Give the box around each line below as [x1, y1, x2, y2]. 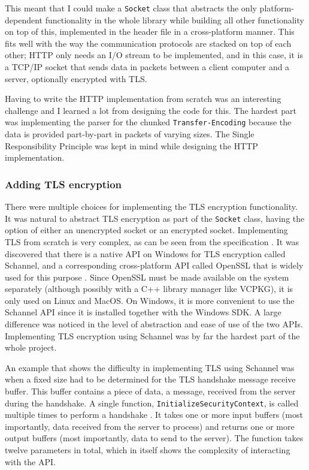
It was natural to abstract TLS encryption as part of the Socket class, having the [5, 212, 305, 224]
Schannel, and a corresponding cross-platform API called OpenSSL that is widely [5, 259, 304, 272]
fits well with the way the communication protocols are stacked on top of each [5, 37, 292, 49]
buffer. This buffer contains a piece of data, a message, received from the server [5, 385, 296, 397]
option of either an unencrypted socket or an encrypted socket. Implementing [5, 224, 288, 236]
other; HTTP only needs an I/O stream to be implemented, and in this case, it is [5, 49, 304, 61]
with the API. [5, 455, 56, 468]
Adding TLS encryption [5, 176, 122, 191]
